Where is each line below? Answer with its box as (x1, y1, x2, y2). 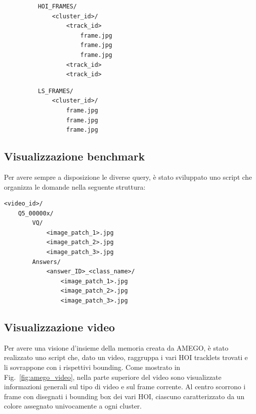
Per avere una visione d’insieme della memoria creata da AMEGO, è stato (4, 342, 228, 353)
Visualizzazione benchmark (4, 149, 145, 164)
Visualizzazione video (4, 319, 115, 335)
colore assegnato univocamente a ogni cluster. (4, 401, 142, 411)
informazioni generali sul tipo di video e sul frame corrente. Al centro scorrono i (4, 381, 246, 392)
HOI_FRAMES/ (38, 3, 77, 10)
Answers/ (32, 258, 61, 265)
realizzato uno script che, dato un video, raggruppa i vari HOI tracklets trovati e (4, 352, 248, 362)
